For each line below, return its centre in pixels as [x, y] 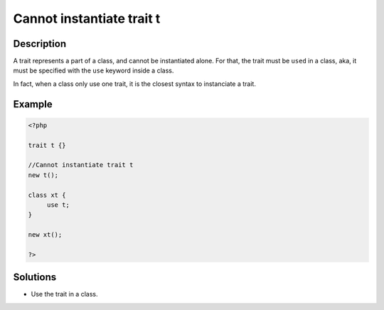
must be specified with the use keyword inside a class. [94, 70]
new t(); [43, 175]
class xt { [47, 195]
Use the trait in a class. [64, 294]
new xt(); [45, 235]
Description [40, 44]
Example [33, 104]
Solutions [35, 277]
